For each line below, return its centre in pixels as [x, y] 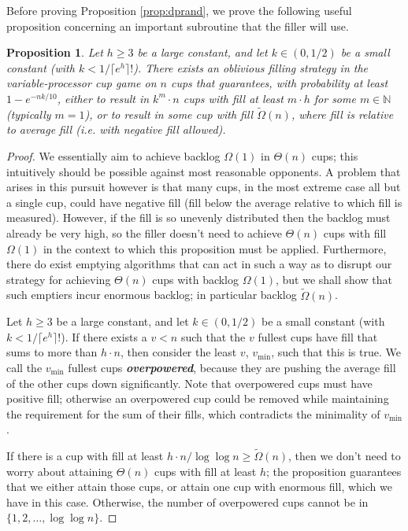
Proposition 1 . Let [55, 52]
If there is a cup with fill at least [85, 456]
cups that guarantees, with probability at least [279, 83]
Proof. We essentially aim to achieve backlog [113, 155]
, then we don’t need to [345, 456]
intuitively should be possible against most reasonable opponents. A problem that [204, 171]
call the [24, 367]
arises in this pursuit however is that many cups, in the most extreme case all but [204, 187]
